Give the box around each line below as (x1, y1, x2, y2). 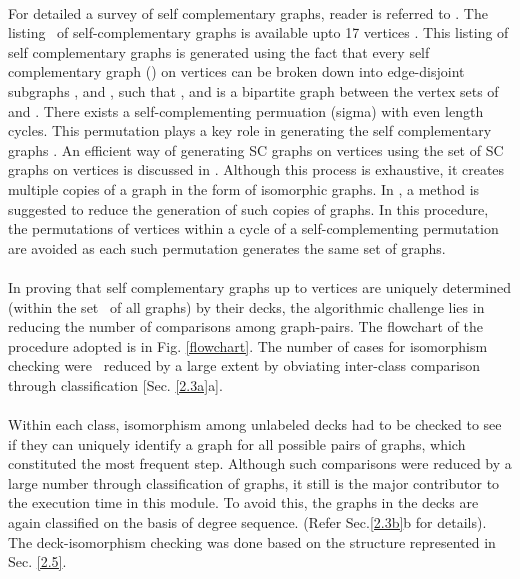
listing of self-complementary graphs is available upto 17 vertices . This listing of (8, 22, 509, 43)
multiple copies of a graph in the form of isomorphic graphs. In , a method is (8, 178, 480, 199)
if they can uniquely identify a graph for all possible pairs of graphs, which (8, 433, 466, 454)
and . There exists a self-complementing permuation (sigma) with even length (8, 100, 484, 121)
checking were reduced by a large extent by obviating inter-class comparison (8, 355, 481, 376)
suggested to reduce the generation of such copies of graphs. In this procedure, (8, 198, 489, 219)
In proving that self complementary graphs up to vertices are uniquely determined (8, 276, 511, 297)
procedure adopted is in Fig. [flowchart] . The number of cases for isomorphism (8, 335, 488, 356)
